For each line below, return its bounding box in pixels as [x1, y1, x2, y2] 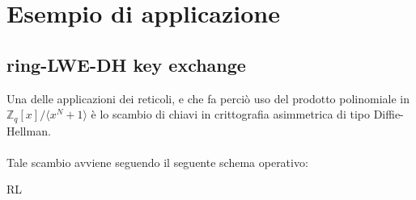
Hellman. [6, 122, 51, 139]
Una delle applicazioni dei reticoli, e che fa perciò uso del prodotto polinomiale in [6, 90, 410, 106]
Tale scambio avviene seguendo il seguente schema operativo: [6, 153, 308, 170]
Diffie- [373, 106, 404, 123]
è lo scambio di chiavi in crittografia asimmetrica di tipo [91, 106, 370, 123]
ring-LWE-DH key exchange [6, 52, 246, 77]
